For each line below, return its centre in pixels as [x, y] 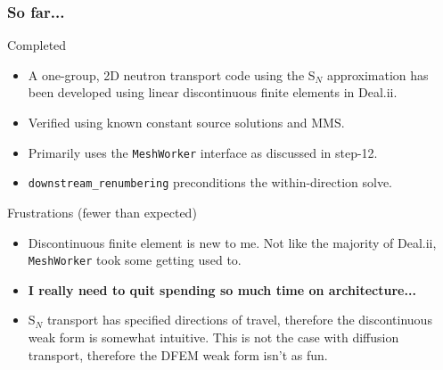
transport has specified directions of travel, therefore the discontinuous [239, 320]
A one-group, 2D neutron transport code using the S [172, 74]
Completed [37, 45]
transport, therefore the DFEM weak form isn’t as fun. [178, 354]
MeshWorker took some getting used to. [135, 260]
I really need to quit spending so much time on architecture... [222, 289]
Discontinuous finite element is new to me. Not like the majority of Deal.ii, [232, 242]
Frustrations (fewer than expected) [102, 212]
